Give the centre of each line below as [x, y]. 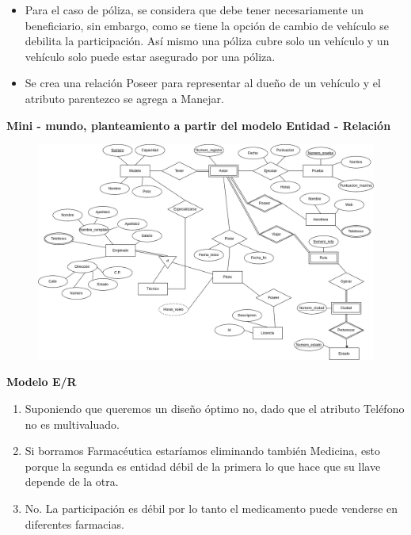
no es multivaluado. [72, 424]
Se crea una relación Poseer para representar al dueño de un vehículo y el [203, 83]
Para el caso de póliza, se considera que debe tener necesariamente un [194, 10]
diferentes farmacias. [74, 524]
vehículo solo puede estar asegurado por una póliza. [150, 56]
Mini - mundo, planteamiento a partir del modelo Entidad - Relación [199, 125]
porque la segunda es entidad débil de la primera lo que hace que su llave [203, 466]
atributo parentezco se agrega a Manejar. [124, 98]
